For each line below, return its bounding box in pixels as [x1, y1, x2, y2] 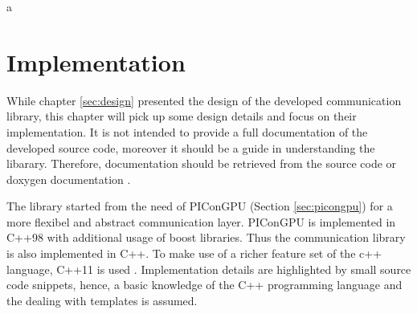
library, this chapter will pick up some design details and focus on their [6, 108, 357, 124]
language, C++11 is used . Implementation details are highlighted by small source [6, 260, 411, 277]
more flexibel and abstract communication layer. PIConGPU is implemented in [6, 213, 396, 230]
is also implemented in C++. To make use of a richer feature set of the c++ [6, 245, 382, 262]
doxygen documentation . [6, 170, 131, 187]
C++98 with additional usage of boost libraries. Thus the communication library [6, 229, 406, 246]
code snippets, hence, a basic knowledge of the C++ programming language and [6, 276, 403, 293]
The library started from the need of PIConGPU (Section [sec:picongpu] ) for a [6, 198, 393, 214]
